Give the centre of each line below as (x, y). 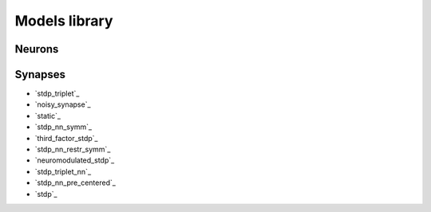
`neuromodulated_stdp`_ (75, 160)
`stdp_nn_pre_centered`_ (75, 183)
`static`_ (48, 116)
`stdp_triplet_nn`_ (63, 171)
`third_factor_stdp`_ (66, 138)
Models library (64, 21)
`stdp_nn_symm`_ (63, 127)
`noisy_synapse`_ (63, 104)
